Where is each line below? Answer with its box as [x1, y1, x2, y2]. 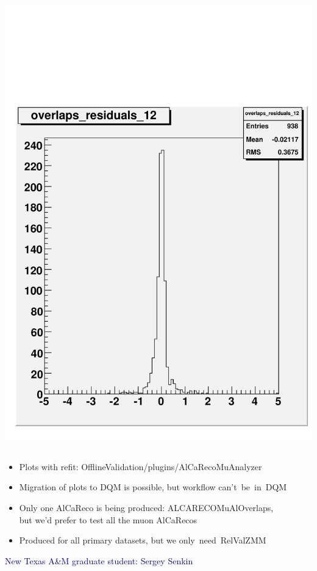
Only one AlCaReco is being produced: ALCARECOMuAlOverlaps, [19, 501, 274, 514]
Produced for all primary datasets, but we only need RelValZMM [19, 534, 266, 547]
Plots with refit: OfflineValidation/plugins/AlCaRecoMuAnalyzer [19, 460, 262, 473]
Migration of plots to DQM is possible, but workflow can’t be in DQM [19, 481, 287, 493]
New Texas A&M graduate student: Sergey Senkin [5, 554, 193, 567]
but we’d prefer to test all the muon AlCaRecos [19, 513, 198, 526]
